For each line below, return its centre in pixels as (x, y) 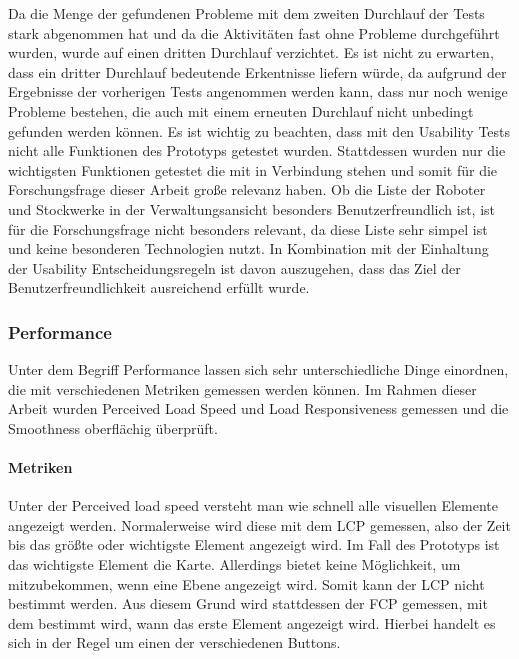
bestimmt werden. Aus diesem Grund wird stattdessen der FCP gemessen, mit (248, 603)
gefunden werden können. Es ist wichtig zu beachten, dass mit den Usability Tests (259, 130)
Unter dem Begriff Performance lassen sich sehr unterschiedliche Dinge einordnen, (258, 369)
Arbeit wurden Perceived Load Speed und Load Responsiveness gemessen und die (258, 408)
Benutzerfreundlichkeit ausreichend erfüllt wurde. (159, 287)
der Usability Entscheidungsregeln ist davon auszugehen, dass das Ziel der (234, 267)
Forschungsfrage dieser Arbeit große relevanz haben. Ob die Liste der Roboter (247, 189)
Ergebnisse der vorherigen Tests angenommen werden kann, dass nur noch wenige (258, 91)
